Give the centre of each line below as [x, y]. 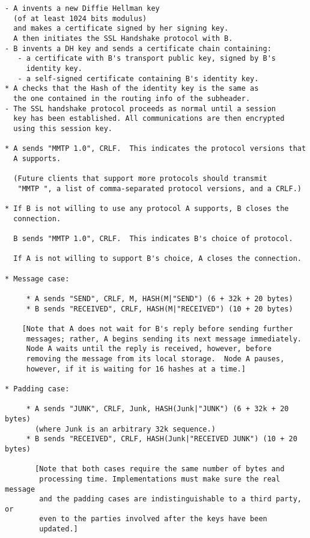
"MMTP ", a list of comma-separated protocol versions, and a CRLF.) [160, 188]
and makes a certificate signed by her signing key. [121, 29]
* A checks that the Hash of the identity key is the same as [132, 89]
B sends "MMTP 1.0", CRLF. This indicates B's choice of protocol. [153, 239]
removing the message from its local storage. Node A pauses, [155, 359]
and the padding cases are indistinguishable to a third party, [170, 499]
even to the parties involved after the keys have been [153, 519]
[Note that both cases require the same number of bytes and [160, 469]
